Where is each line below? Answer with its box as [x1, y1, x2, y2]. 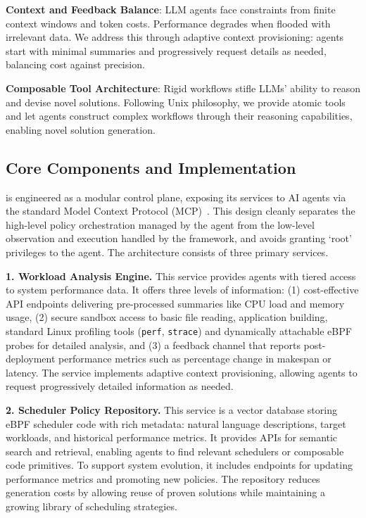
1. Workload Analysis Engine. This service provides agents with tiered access [6, 268, 356, 283]
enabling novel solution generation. [6, 122, 156, 137]
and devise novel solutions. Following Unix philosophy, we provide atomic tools [6, 94, 346, 109]
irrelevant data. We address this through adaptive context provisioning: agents [6, 30, 344, 44]
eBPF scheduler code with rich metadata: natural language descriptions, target [6, 416, 346, 431]
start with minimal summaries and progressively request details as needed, [6, 43, 327, 58]
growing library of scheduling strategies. [6, 499, 177, 514]
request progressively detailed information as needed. [6, 379, 234, 393]
